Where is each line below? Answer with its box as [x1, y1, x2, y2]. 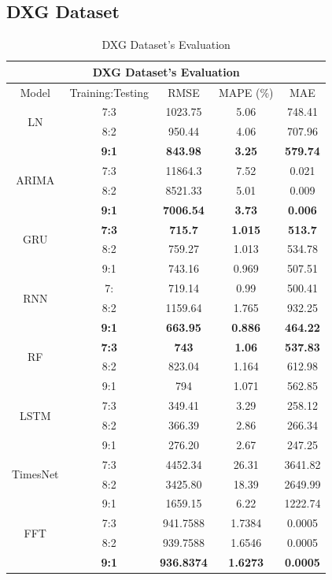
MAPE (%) [218, 84, 274, 100]
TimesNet [12, 466, 59, 482]
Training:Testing [69, 84, 149, 100]
